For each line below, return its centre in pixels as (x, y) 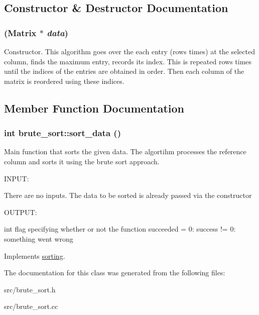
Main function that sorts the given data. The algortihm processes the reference (125, 151)
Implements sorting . (35, 255)
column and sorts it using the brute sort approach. (82, 161)
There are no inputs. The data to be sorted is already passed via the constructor (128, 195)
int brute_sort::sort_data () (62, 133)
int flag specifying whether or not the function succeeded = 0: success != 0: (120, 229)
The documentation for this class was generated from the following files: (115, 273)
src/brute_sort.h (30, 289)
